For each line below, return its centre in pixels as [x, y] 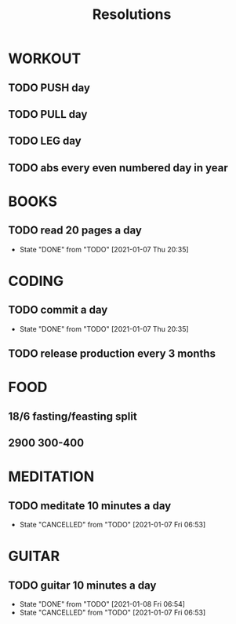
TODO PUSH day [49, 88]
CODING [36, 281]
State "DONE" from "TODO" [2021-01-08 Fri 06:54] [102, 604]
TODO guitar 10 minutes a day [82, 585]
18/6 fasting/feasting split [73, 416]
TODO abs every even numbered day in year [118, 168]
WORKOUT [45, 59]
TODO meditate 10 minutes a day [90, 506]
